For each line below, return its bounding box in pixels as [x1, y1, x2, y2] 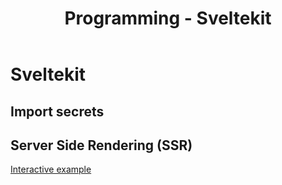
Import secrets [10, 103, 105, 120]
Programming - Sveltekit [64, 7, 272, 30]
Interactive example [10, 163, 92, 176]
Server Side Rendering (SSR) [10, 137, 193, 154]
